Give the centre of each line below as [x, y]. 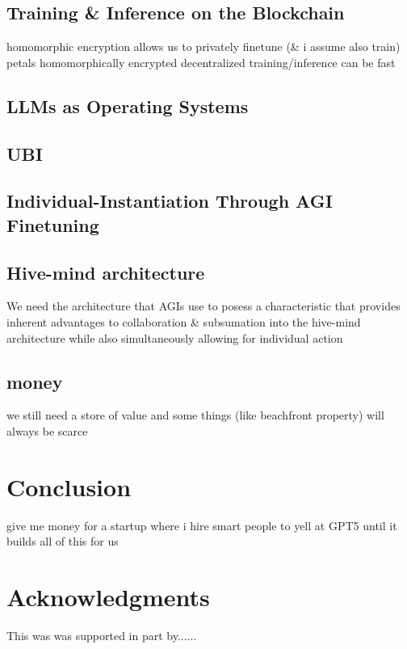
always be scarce [47, 430]
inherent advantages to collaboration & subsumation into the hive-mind [184, 321]
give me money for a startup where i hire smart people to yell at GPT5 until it [202, 525]
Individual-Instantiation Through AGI [170, 201]
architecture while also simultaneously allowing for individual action [175, 337]
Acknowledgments [108, 596]
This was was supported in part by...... [102, 635]
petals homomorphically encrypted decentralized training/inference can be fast [201, 62]
